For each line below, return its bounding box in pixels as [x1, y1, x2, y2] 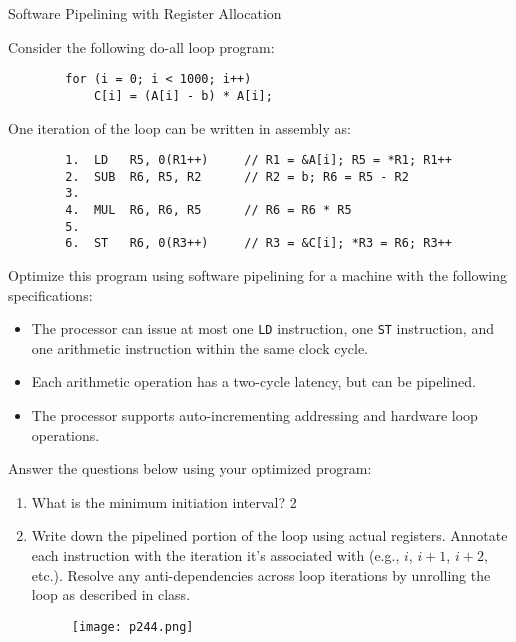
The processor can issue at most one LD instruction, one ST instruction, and [31, 318, 494, 339]
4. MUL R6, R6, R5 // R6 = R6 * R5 [65, 203, 352, 218]
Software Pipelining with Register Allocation [8, 3, 282, 23]
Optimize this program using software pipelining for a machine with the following [8, 265, 507, 286]
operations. [31, 424, 100, 445]
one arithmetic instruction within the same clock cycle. [31, 337, 369, 358]
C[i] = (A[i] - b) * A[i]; [93, 88, 273, 103]
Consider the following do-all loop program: [8, 36, 275, 57]
